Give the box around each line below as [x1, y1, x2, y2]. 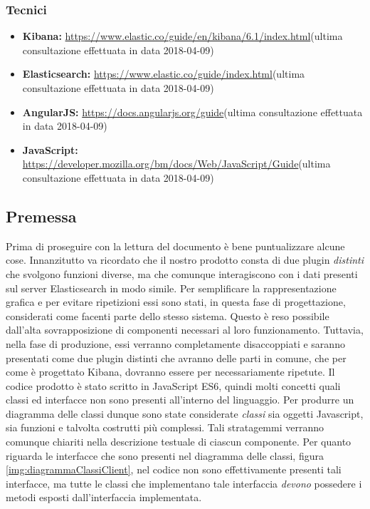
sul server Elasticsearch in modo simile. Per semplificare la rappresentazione [6, 280, 337, 295]
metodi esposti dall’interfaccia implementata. [6, 490, 202, 505]
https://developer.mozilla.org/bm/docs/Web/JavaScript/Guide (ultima [22, 156, 331, 171]
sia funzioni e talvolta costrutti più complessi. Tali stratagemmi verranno [6, 420, 324, 435]
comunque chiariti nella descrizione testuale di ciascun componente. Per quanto [6, 434, 351, 449]
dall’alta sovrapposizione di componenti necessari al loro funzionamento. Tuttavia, [6, 322, 364, 337]
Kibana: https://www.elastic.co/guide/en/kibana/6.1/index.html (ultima [22, 29, 343, 43]
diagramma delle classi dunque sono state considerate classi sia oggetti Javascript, [6, 406, 364, 421]
